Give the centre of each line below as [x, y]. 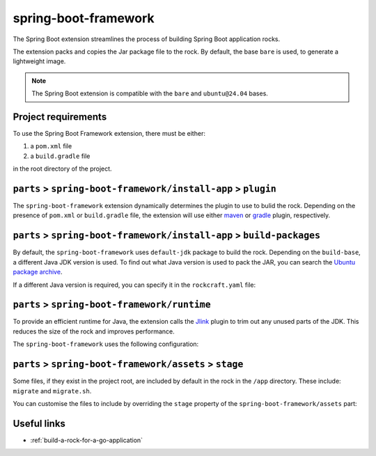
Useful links [39, 424]
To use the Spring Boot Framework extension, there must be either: [109, 134]
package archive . [38, 272]
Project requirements [60, 117]
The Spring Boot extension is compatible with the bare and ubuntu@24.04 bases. [150, 93]
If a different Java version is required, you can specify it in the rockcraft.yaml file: [134, 285]
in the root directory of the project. [62, 169]
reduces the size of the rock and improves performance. [94, 331]
